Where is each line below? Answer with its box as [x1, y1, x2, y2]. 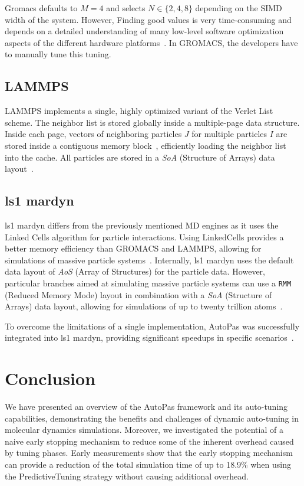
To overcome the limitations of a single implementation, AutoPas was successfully [5, 319, 300, 332]
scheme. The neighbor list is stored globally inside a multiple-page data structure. [5, 116, 300, 128]
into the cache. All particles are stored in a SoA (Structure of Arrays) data [5, 151, 275, 163]
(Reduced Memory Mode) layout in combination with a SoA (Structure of [5, 288, 272, 301]
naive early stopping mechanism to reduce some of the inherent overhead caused [5, 435, 294, 447]
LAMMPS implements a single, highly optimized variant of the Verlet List [5, 105, 273, 117]
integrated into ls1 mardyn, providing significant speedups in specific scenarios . [5, 331, 294, 344]
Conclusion [5, 366, 96, 390]
